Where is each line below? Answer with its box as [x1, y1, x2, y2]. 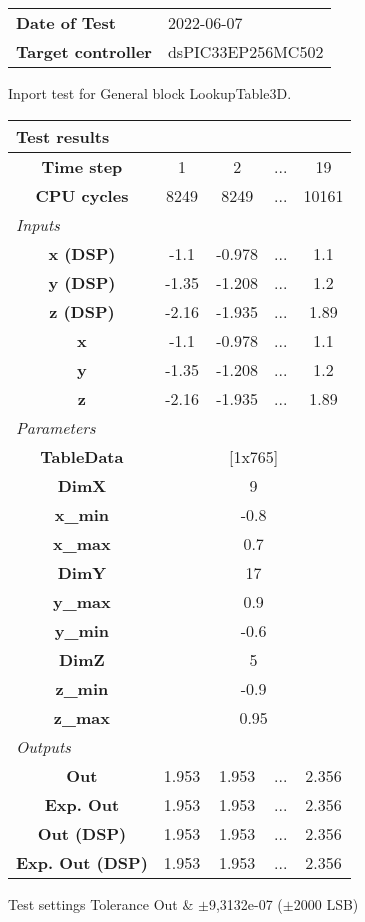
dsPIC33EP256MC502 [167, 40, 324, 63]
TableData [40, 444, 124, 468]
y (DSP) [48, 270, 116, 294]
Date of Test [16, 11, 116, 34]
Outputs [16, 734, 71, 758]
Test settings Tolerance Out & [8, 893, 194, 914]
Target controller [16, 40, 152, 63]
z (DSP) [49, 299, 115, 323]
